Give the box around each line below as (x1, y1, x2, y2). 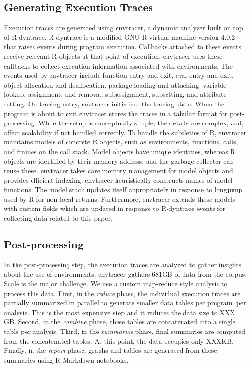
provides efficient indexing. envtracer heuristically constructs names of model (4, 175, 233, 185)
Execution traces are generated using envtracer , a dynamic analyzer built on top (4, 22, 243, 33)
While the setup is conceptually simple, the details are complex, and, (38, 118, 244, 128)
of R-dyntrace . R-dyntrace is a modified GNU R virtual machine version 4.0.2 (4, 32, 235, 42)
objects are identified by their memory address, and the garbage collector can (4, 156, 234, 166)
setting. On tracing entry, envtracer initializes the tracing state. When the (4, 98, 224, 108)
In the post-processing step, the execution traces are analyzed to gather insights (4, 259, 242, 269)
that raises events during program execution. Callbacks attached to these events (4, 41, 242, 52)
